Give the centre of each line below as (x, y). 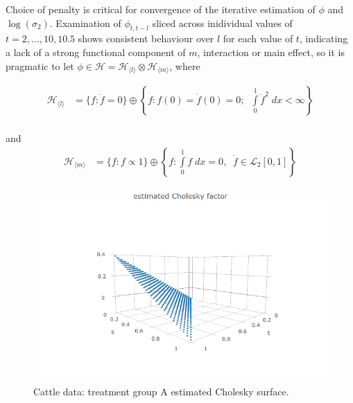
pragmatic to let (40, 65)
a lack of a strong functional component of (96, 52)
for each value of (258, 38)
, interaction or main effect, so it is (271, 52)
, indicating (324, 38)
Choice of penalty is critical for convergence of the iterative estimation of (161, 9)
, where (185, 65)
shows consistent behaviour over (146, 38)
